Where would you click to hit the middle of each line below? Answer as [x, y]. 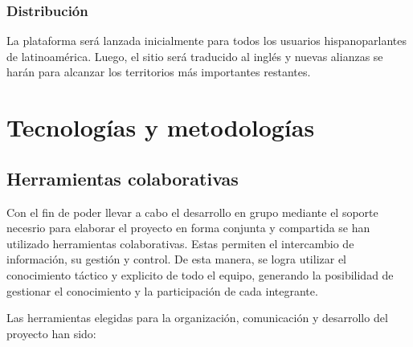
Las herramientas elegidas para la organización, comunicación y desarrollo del [197, 318]
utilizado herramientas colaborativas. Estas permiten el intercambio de [180, 243]
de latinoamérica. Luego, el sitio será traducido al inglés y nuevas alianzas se [195, 56]
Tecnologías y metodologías [161, 127]
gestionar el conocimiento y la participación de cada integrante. [162, 290]
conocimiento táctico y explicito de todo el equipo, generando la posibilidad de [200, 274]
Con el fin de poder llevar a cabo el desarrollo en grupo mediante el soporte [192, 212]
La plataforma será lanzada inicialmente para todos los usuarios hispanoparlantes [206, 41]
